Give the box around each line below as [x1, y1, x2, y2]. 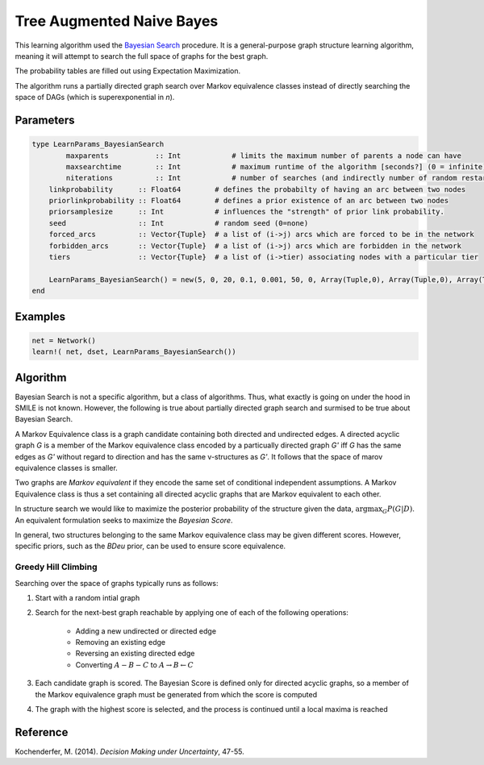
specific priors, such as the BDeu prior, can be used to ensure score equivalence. [15, 541, 286, 551]
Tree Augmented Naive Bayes [15, 12, 219, 30]
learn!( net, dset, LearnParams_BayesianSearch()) [31, 347, 237, 356]
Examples [15, 310, 66, 323]
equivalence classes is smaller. [15, 464, 119, 473]
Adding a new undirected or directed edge [75, 626, 217, 636]
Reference [15, 726, 69, 739]
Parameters [15, 113, 75, 127]
